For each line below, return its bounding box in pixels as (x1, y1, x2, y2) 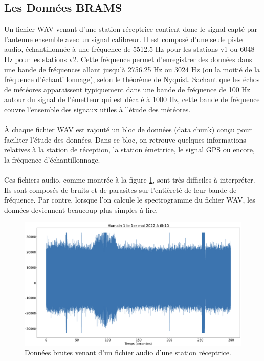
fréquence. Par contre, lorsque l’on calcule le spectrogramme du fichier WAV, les (4, 194, 255, 205)
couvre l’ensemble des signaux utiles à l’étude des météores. (4, 104, 191, 114)
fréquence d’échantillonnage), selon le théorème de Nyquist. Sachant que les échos (4, 74, 260, 85)
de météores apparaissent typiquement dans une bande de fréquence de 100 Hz (4, 84, 251, 94)
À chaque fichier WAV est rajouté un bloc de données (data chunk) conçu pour (4, 124, 252, 135)
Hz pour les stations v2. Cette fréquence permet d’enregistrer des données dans (4, 53, 252, 64)
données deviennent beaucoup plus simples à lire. (4, 204, 158, 215)
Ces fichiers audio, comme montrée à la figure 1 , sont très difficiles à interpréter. (4, 174, 255, 185)
